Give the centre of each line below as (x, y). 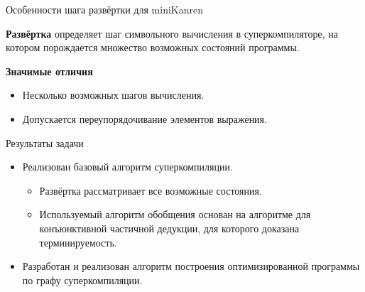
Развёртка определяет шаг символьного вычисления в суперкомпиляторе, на (172, 33)
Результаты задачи (45, 142)
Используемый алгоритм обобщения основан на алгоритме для (175, 214)
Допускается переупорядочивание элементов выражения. (145, 118)
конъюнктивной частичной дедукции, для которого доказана (169, 228)
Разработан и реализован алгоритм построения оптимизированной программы (191, 266)
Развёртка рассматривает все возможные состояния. (151, 190)
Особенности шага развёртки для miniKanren (104, 9)
